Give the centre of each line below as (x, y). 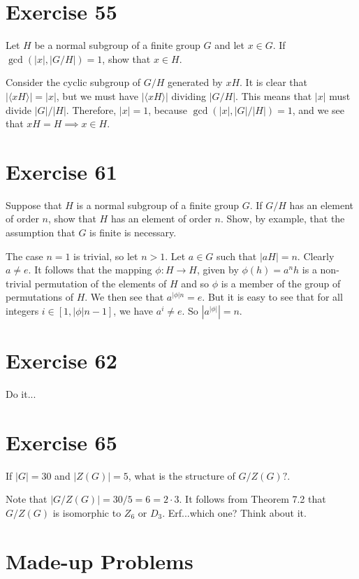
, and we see (318, 109)
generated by (195, 82)
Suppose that (34, 205)
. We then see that (124, 297)
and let (229, 45)
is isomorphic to (87, 513)
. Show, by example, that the (283, 219)
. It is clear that (273, 82)
